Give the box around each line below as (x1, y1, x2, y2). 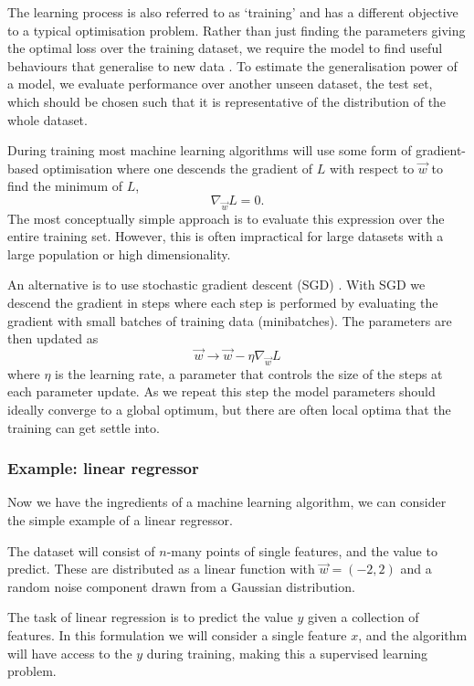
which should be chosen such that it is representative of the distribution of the (7, 91, 447, 111)
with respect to (329, 158, 415, 177)
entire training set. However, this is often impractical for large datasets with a (7, 227, 444, 246)
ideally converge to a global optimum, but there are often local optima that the (7, 400, 451, 418)
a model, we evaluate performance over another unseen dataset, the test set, (7, 74, 433, 93)
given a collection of (307, 607, 419, 627)
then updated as (7, 329, 99, 348)
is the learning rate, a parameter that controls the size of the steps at (55, 364, 443, 383)
